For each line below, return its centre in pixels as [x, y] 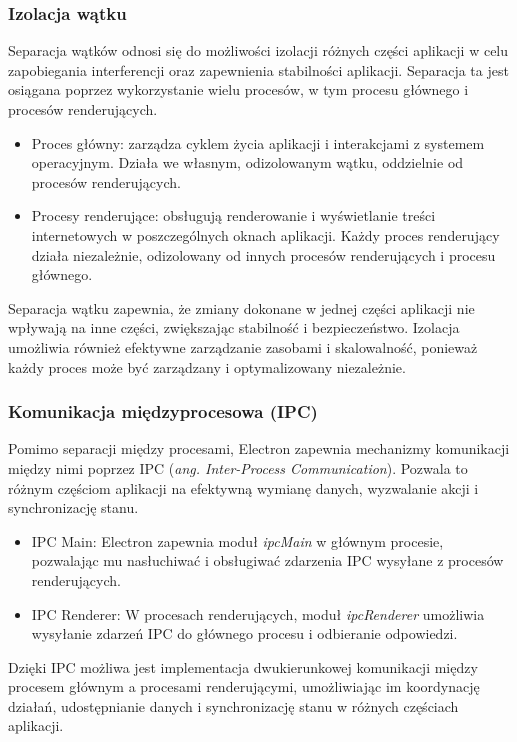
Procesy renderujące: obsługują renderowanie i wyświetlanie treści [233, 215]
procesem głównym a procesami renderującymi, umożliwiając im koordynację [244, 686]
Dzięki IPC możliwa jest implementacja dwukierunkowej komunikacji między [243, 666]
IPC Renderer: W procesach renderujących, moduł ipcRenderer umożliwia [258, 613]
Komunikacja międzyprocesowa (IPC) [163, 411]
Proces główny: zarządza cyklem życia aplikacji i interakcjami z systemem [258, 142]
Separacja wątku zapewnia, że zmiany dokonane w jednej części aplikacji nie [241, 307]
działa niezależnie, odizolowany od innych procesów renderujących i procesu [263, 254]
